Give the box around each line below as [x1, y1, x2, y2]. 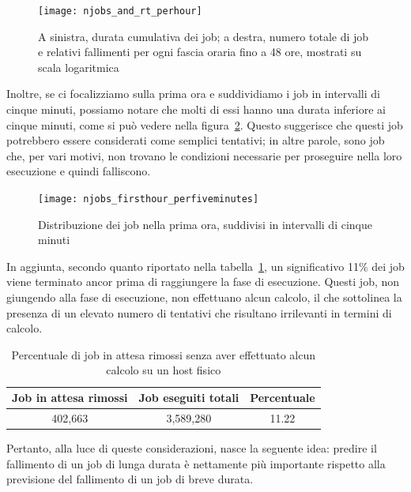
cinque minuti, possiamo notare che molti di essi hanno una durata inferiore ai [6, 101, 386, 118]
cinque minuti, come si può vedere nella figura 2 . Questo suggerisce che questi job [6, 116, 403, 133]
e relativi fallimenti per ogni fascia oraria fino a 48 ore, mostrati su [38, 43, 362, 60]
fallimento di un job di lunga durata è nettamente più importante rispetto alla [6, 455, 386, 471]
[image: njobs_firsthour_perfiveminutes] [38, 193, 259, 205]
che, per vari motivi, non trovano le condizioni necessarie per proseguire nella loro [6, 147, 402, 163]
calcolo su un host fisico [106, 362, 221, 378]
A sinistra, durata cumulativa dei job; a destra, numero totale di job [38, 28, 369, 44]
